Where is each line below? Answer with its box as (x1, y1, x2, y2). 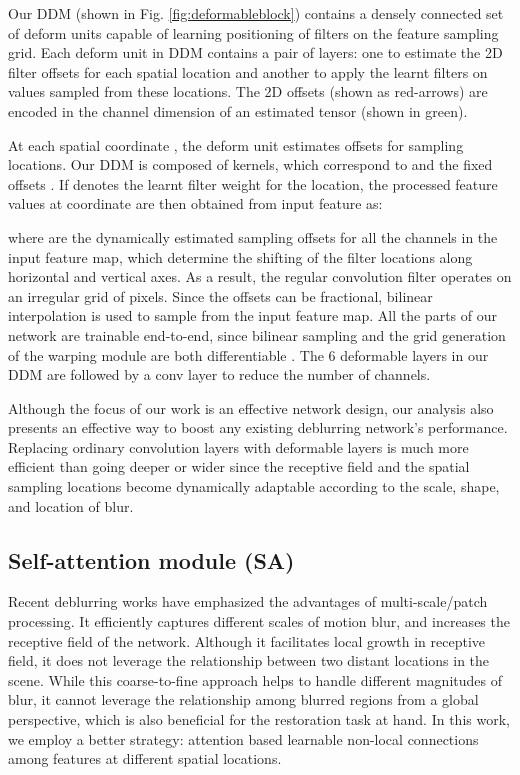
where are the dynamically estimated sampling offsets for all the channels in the (8, 226, 498, 247)
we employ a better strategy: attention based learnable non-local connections (8, 728, 479, 749)
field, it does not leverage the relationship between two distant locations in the (8, 650, 490, 671)
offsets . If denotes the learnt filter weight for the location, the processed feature (8, 173, 498, 194)
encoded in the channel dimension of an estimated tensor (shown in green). (8, 100, 468, 121)
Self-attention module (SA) (8, 544, 295, 575)
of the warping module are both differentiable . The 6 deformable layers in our (8, 344, 489, 365)
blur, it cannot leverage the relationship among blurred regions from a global (8, 689, 479, 710)
